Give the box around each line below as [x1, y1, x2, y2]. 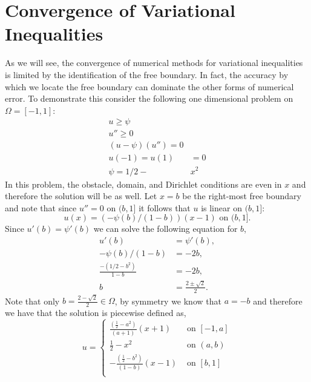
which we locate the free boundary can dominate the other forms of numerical [5, 80, 294, 93]
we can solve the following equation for [93, 222, 238, 235]
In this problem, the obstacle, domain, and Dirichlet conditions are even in [5, 177, 282, 190]
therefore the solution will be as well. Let [5, 189, 157, 202]
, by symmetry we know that [114, 294, 221, 307]
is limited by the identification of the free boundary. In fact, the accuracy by [5, 68, 289, 81]
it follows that [139, 201, 191, 214]
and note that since [5, 201, 77, 214]
